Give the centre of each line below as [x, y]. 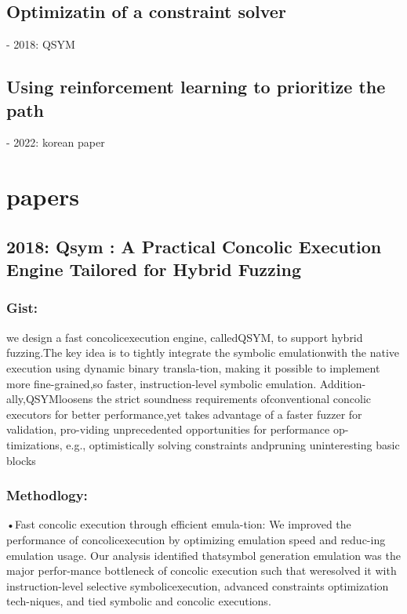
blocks [21, 460]
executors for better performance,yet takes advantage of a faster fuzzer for [184, 414]
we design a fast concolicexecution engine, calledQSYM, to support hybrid [185, 337]
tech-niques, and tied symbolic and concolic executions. [139, 601]
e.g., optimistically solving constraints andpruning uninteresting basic [233, 444]
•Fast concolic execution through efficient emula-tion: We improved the [179, 524]
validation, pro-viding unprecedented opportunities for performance [168, 429]
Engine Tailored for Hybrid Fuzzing [154, 269]
